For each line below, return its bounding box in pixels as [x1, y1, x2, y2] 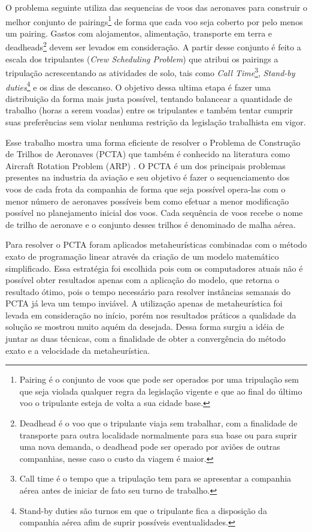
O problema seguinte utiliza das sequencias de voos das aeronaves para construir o [5, 1, 307, 13]
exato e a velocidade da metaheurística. [5, 344, 150, 356]
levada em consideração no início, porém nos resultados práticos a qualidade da [5, 308, 296, 321]
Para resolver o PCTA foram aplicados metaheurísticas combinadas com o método [5, 238, 307, 251]
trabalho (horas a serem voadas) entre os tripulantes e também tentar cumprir [5, 104, 293, 116]
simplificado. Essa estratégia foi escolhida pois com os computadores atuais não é [5, 262, 303, 274]
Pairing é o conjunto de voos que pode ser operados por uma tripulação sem [19, 373, 299, 386]
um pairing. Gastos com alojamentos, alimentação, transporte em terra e [5, 26, 272, 39]
